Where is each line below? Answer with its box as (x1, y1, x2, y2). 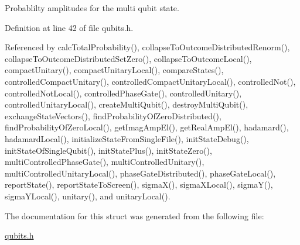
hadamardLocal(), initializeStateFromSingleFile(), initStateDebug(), (5, 132, 249, 144)
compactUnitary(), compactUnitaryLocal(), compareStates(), (5, 64, 224, 76)
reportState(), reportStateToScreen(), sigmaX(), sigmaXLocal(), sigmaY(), (5, 178, 273, 191)
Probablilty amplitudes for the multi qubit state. (5, 2, 179, 13)
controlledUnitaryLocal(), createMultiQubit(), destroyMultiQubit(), (5, 98, 248, 111)
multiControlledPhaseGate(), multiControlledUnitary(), (5, 156, 204, 168)
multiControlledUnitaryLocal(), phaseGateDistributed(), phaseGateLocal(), (5, 167, 276, 179)
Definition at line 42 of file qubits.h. (5, 21, 134, 33)
